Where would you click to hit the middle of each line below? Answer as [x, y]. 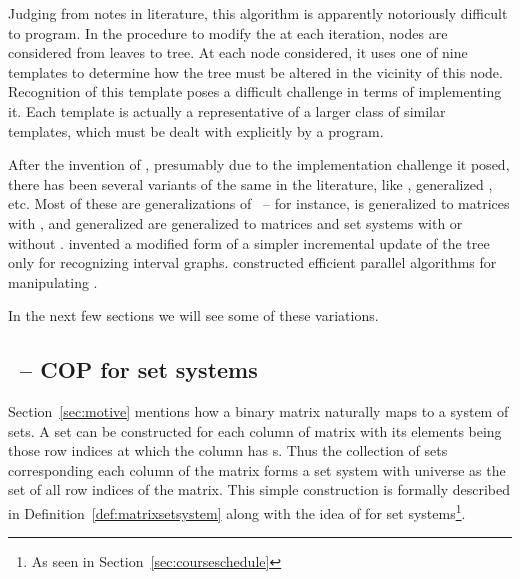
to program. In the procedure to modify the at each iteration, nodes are [228, 32]
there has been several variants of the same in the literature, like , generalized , [250, 183]
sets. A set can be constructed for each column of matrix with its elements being [255, 430]
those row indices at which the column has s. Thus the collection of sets [228, 450]
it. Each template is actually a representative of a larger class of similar [227, 110]
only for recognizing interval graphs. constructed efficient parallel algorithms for [252, 262]
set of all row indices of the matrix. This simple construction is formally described [259, 489]
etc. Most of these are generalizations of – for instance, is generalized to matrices [259, 203]
